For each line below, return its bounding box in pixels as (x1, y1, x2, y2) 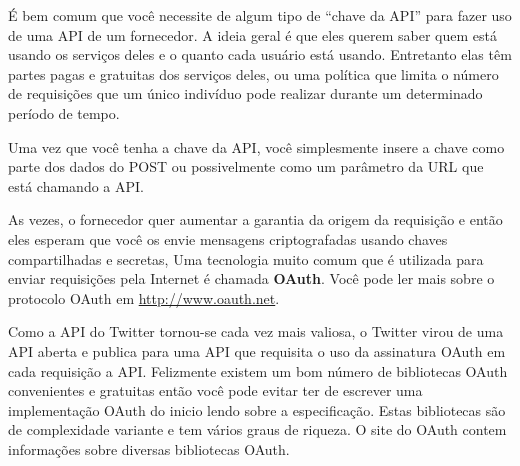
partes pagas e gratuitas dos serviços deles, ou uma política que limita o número (8, 63, 499, 84)
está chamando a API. (8, 175, 144, 196)
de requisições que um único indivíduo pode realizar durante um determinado (8, 83, 483, 104)
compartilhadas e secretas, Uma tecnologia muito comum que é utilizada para (8, 248, 484, 269)
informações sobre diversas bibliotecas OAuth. (8, 438, 290, 459)
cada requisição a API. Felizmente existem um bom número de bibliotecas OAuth (8, 360, 508, 381)
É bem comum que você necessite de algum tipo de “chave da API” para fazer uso (8, 5, 512, 25)
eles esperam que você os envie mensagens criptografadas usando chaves (8, 228, 448, 249)
